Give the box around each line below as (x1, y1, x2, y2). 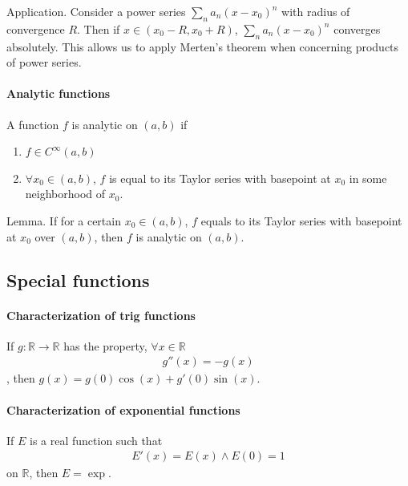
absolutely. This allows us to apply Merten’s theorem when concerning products (6, 38, 399, 55)
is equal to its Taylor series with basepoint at (109, 169, 331, 186)
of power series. (6, 54, 82, 71)
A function (6, 115, 59, 132)
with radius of (281, 3, 350, 19)
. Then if (77, 20, 120, 37)
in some (349, 169, 387, 186)
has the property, (63, 337, 147, 354)
